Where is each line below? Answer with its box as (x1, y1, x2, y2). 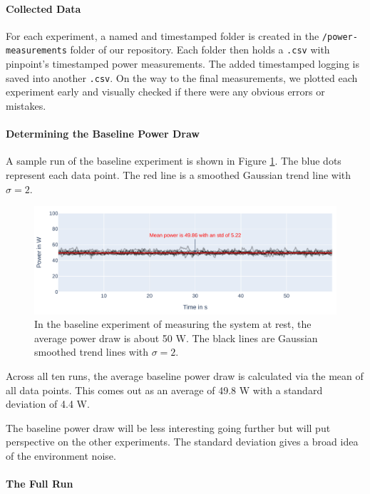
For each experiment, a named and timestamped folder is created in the (6, 28, 319, 43)
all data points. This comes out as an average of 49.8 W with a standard (6, 382, 323, 397)
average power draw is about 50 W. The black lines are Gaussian (34, 330, 318, 345)
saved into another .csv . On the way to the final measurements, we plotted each (6, 70, 358, 85)
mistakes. (6, 98, 46, 113)
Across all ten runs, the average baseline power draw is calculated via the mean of (6, 369, 364, 384)
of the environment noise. (6, 448, 116, 463)
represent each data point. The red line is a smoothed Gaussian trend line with (6, 167, 351, 182)
